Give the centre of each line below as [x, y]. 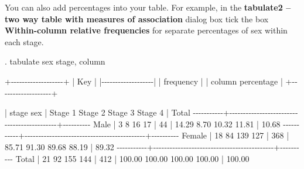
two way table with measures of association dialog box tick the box [137, 18]
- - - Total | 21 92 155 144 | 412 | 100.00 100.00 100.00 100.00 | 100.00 [127, 158]
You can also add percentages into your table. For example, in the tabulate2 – [148, 7]
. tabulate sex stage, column [55, 61]
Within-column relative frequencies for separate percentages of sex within [146, 30]
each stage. [24, 41]
